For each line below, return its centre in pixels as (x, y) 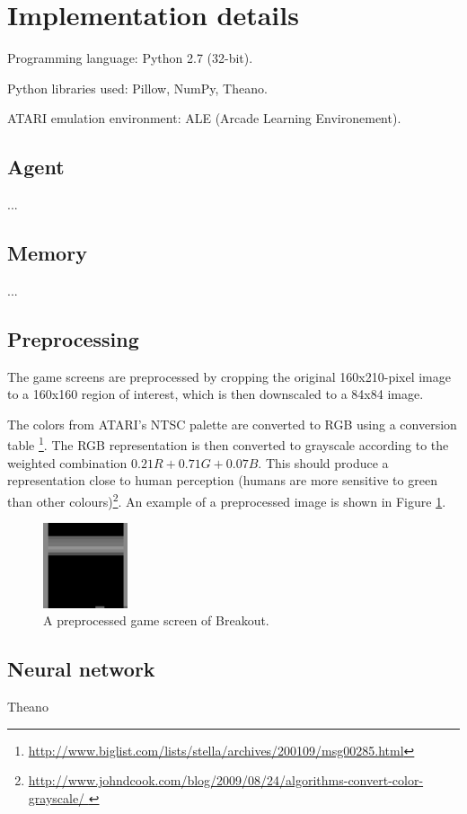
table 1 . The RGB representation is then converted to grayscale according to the (228, 444)
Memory (47, 253)
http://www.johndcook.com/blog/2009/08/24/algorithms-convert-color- (226, 780)
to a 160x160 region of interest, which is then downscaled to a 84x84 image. (216, 394)
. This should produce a (323, 462)
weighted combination (67, 462)
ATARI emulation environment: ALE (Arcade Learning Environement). (204, 118)
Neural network (81, 669)
